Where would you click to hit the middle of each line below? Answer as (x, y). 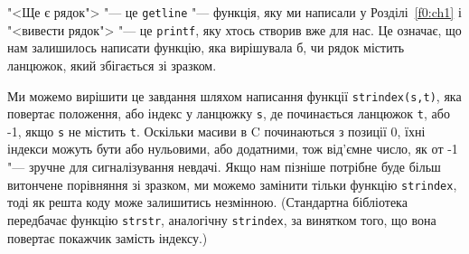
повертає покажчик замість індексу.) (108, 237)
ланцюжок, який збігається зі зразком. (112, 65)
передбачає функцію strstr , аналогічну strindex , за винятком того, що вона (222, 219)
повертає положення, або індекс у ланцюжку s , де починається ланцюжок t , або (229, 113)
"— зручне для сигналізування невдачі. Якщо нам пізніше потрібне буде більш (224, 167)
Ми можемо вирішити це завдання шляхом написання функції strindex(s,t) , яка (234, 95)
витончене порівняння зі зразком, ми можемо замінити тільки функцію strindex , (232, 184)
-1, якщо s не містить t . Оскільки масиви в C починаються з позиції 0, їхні (216, 131)
